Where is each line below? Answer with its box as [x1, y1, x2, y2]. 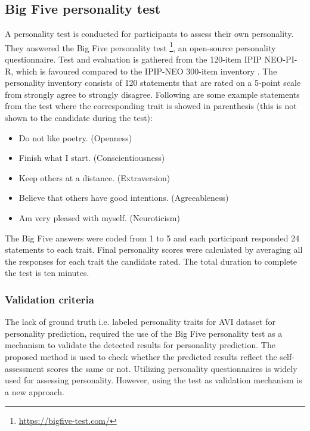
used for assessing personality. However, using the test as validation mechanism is [5, 374, 302, 386]
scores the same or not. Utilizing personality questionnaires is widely [46, 362, 297, 374]
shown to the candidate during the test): [5, 111, 153, 124]
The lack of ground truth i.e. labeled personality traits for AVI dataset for [5, 315, 275, 328]
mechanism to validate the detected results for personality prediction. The [5, 339, 275, 351]
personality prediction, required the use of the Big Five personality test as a [5, 327, 283, 339]
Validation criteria [5, 292, 94, 306]
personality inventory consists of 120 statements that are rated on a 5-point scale [5, 76, 301, 89]
